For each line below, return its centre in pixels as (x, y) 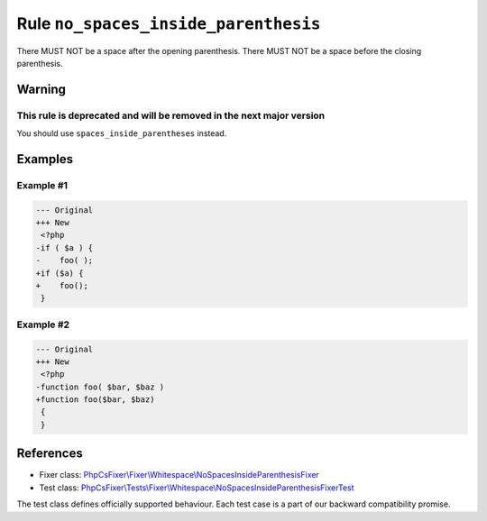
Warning (41, 89)
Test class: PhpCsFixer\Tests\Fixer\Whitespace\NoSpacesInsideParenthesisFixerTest (197, 488)
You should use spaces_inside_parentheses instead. (122, 133)
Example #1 (42, 185)
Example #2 (43, 324)
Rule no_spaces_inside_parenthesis (169, 23)
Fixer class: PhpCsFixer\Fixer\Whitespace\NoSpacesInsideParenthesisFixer (179, 475)
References (50, 454)
